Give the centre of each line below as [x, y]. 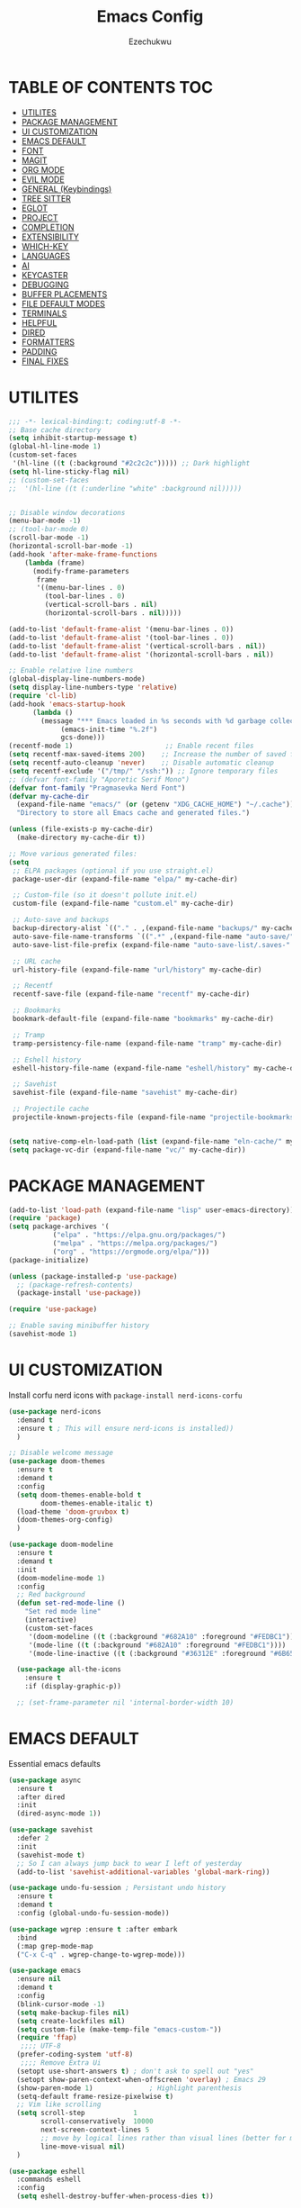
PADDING [39, 351]
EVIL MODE [43, 179]
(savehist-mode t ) [51, 1855]
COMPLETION [48, 227]
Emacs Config [150, 17]
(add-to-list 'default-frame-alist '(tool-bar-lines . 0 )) [121, 638]
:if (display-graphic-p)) [73, 1687]
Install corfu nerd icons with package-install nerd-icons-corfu [126, 1395]
